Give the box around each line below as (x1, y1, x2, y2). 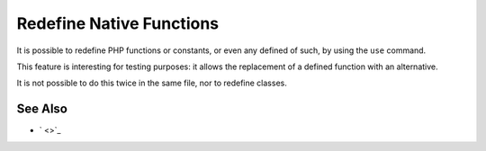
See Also (16, 102, 67, 117)
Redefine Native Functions (16, 13, 220, 33)
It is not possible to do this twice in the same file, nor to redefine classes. (16, 77, 287, 89)
